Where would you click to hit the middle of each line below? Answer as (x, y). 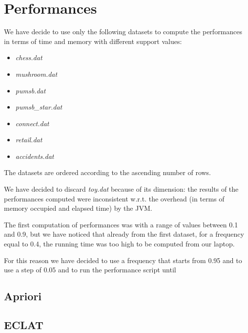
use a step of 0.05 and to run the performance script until (90, 270)
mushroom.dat (36, 74)
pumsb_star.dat (39, 107)
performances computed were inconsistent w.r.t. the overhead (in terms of (114, 198)
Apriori (23, 296)
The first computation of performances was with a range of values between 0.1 (121, 224)
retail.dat (29, 140)
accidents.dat (35, 156)
